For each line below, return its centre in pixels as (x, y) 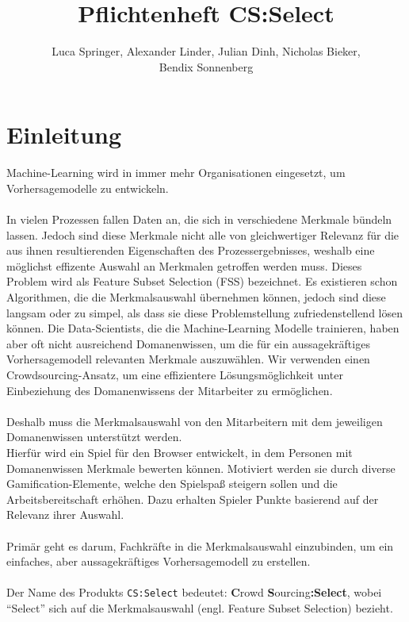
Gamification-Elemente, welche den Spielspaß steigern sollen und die (172, 484)
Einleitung (64, 134)
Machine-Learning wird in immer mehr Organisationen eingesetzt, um (176, 173)
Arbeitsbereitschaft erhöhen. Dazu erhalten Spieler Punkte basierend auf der (193, 499)
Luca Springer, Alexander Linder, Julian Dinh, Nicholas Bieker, (206, 51)
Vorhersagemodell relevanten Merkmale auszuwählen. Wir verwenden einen (188, 359)
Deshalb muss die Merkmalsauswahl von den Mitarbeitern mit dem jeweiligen (195, 421)
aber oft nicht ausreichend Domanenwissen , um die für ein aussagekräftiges (188, 343)
